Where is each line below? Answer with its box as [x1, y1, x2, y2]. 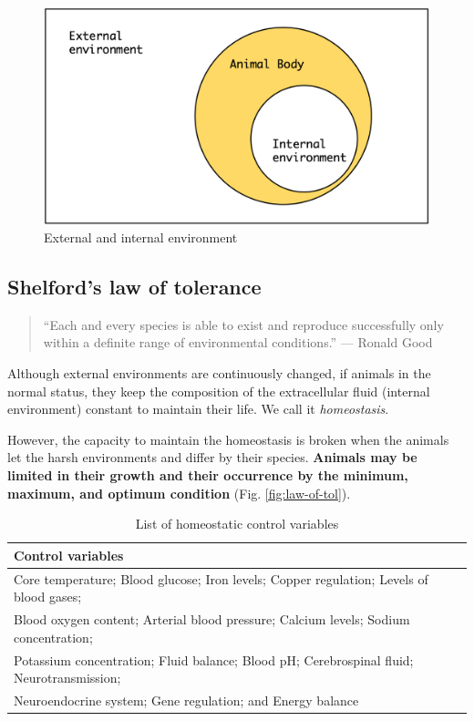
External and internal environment [44, 228, 238, 247]
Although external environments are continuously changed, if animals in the [7, 364, 431, 383]
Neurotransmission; [14, 668, 121, 687]
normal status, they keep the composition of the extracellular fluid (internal [7, 381, 430, 400]
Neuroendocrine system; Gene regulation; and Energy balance [14, 690, 359, 709]
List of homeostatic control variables [135, 514, 339, 533]
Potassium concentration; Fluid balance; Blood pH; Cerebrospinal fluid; [14, 650, 414, 669]
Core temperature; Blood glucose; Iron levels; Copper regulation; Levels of [14, 569, 428, 588]
